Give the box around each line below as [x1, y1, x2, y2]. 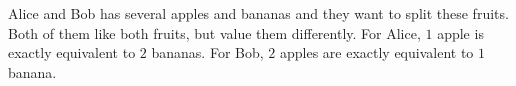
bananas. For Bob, [151, 42, 264, 63]
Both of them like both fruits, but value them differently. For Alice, [8, 22, 421, 43]
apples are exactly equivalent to [279, 42, 474, 63]
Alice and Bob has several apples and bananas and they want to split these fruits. [8, 3, 509, 23]
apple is [437, 22, 484, 43]
